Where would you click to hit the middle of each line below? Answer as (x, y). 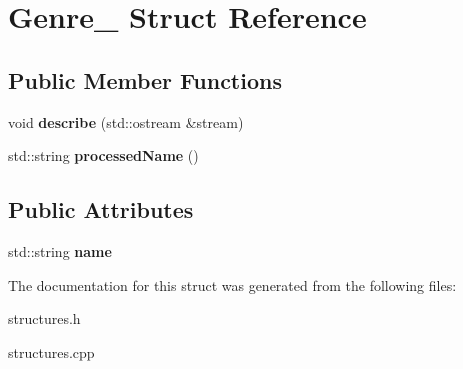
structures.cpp (51, 351)
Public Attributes (101, 209)
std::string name (60, 250)
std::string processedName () (103, 155)
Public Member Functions (145, 79)
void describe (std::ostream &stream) (126, 121)
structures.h (44, 318)
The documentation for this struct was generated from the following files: (232, 284)
